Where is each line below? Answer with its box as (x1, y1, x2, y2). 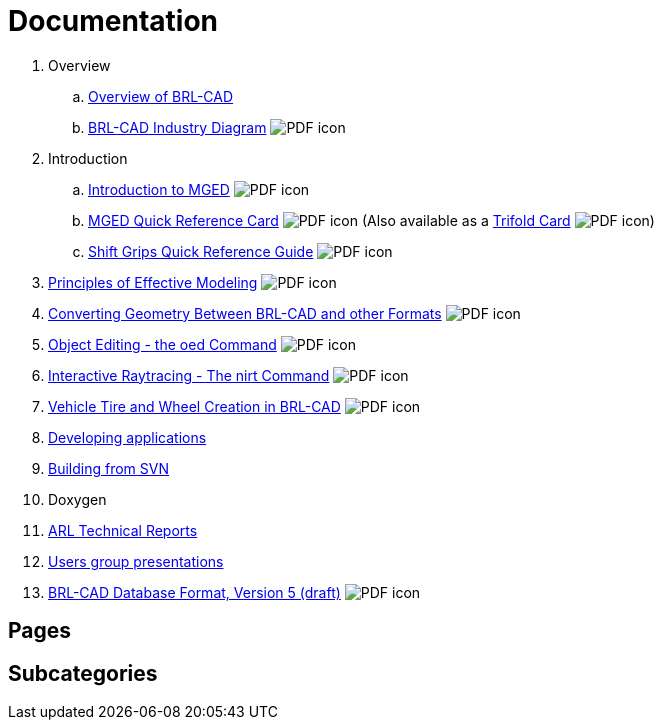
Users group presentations (48, 552, 224, 570)
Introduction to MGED (88, 180, 230, 198)
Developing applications (48, 428, 207, 446)
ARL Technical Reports (48, 521, 198, 539)
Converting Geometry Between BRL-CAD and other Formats (48, 304, 442, 322)
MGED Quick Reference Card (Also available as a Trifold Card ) (88, 211, 655, 229)
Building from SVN (48, 459, 169, 477)
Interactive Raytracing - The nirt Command (48, 366, 330, 384)
